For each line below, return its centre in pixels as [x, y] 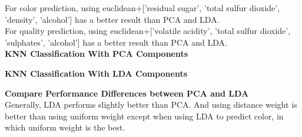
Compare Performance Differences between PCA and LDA [127, 93]
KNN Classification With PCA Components [97, 54]
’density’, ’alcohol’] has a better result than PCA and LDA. [112, 19]
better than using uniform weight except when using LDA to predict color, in [144, 116]
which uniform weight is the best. [65, 127]
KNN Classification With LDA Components [96, 73]
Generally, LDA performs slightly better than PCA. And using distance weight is [151, 105]
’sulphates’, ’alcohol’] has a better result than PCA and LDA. [116, 42]
